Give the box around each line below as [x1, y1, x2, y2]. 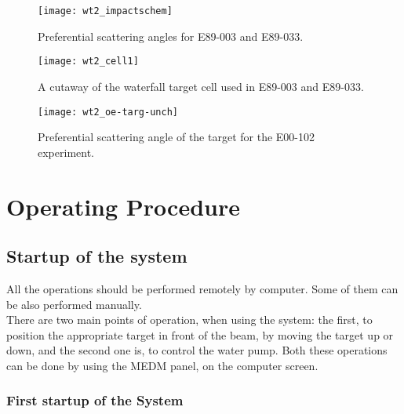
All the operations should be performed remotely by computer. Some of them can [6, 280, 399, 296]
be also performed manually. [6, 296, 142, 312]
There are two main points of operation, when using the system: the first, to [6, 311, 373, 328]
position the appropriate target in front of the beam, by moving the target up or [6, 326, 394, 343]
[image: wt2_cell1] [38, 56, 139, 67]
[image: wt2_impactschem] [38, 5, 173, 16]
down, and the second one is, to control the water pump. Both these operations [6, 342, 388, 358]
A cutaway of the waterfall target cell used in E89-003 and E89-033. [38, 78, 364, 94]
